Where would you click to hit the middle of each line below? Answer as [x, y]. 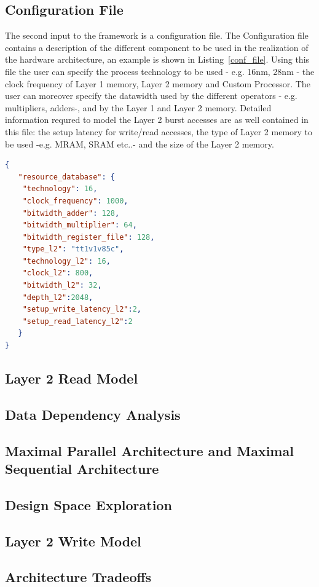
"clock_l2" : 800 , [58, 273]
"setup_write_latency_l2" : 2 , [82, 309]
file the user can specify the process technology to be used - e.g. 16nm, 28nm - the [160, 71]
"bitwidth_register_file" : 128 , [89, 237]
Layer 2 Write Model [73, 541]
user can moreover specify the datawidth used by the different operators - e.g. [151, 96]
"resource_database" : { [67, 177]
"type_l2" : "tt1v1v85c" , [73, 249]
